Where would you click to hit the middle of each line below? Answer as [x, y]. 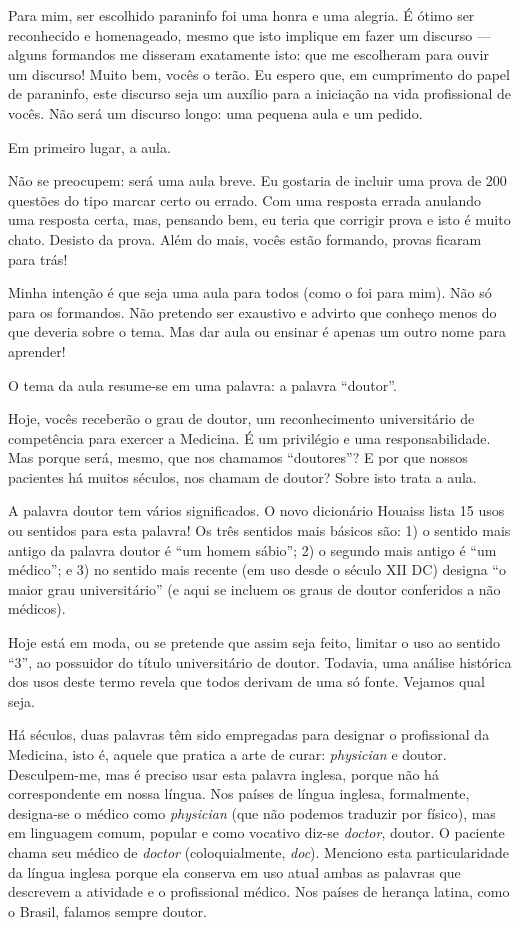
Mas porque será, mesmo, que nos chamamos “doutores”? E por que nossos [238, 457]
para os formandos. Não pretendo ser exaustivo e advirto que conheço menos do [252, 311]
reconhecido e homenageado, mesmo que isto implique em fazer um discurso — [249, 34]
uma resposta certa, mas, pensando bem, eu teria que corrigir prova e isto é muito [259, 219]
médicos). [37, 608]
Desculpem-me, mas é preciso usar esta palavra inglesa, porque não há [223, 773]
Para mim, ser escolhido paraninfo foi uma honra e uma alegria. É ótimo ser [241, 15]
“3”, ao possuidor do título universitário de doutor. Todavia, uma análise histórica [260, 661]
